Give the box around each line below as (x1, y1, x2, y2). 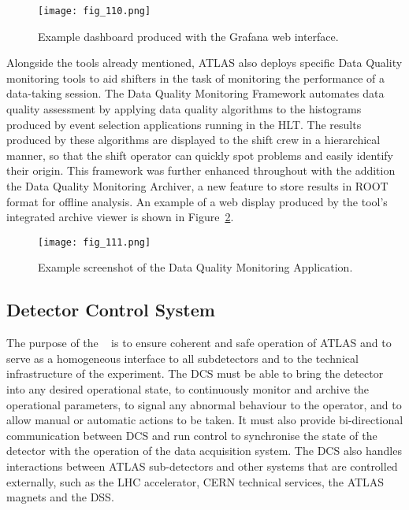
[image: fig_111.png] (38, 236, 151, 248)
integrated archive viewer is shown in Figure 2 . (6, 209, 234, 225)
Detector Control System (6, 297, 215, 322)
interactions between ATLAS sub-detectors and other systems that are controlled (6, 457, 398, 474)
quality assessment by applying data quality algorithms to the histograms (6, 101, 362, 117)
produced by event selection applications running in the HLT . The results (6, 116, 362, 132)
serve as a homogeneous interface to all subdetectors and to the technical (6, 349, 359, 366)
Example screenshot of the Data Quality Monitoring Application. (38, 259, 353, 275)
